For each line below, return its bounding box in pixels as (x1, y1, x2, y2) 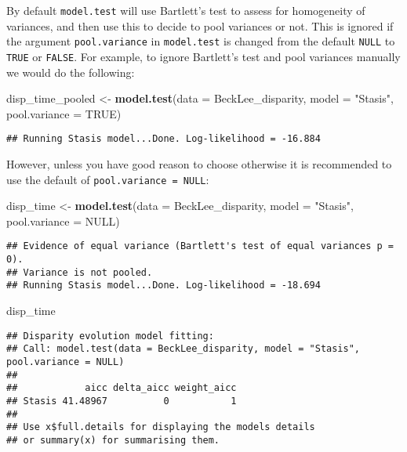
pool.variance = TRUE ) (6, 105, 122, 121)
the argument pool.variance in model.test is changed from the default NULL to (6, 33, 395, 49)
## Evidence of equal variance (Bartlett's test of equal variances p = (6, 240, 394, 252)
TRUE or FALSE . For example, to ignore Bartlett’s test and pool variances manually (6, 48, 401, 64)
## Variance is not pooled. (6, 266, 153, 278)
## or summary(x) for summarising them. (6, 434, 220, 446)
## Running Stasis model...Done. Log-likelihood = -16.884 (6, 133, 321, 145)
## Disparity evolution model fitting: (6, 330, 214, 342)
